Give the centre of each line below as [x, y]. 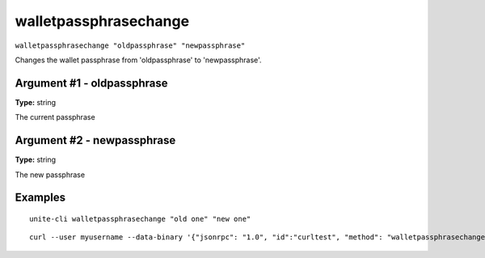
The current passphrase [55, 117]
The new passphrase [50, 175]
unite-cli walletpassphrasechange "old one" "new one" [140, 219]
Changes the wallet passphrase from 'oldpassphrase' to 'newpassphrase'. [138, 60]
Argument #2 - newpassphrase [95, 140]
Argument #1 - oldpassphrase [91, 83]
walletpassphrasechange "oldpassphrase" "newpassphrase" [130, 45]
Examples [40, 198]
